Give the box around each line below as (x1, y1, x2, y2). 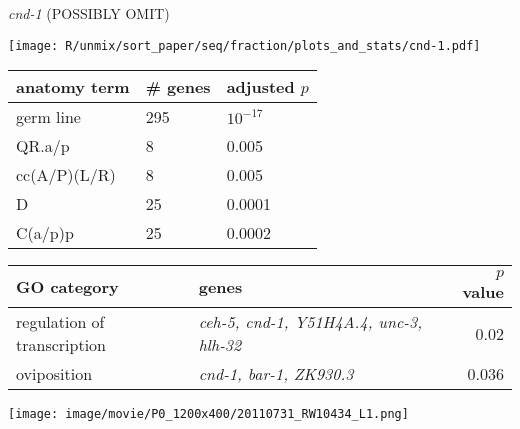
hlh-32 (198, 333, 242, 357)
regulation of (16, 310, 105, 334)
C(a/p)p (16, 221, 74, 245)
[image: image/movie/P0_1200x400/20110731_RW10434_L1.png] (8, 407, 409, 422)
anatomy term (16, 75, 130, 99)
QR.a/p (16, 134, 70, 158)
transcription (16, 333, 106, 357)
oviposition (16, 362, 93, 386)
